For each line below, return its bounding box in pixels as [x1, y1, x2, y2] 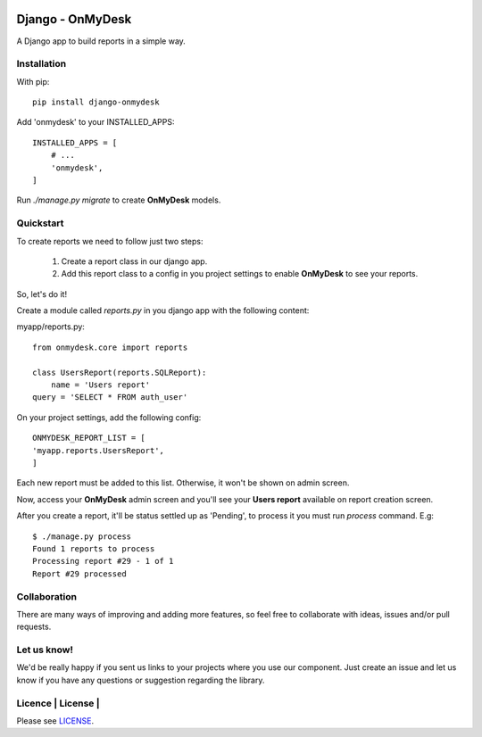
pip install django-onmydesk [32, 97, 160, 107]
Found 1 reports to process [32, 543, 155, 553]
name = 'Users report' [50, 380, 151, 390]
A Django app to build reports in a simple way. [16, 36, 187, 46]
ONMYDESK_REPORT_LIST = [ [32, 433, 146, 443]
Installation [16, 58, 67, 70]
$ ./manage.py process [32, 531, 132, 542]
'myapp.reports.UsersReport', [32, 445, 165, 455]
